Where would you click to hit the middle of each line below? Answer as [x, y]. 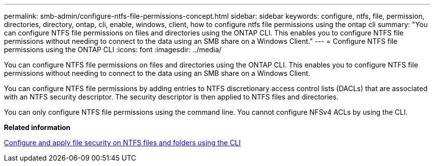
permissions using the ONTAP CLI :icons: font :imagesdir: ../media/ [113, 50]
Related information [37, 127]
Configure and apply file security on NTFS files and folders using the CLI [122, 143]
